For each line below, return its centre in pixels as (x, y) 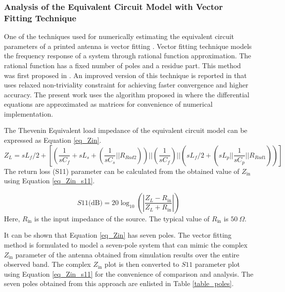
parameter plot (217, 264)
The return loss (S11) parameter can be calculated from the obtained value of (122, 171)
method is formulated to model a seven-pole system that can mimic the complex (126, 245)
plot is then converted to (142, 264)
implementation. (29, 113)
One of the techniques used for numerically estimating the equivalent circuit (119, 36)
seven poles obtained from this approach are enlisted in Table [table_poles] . (119, 283)
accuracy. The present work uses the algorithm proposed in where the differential (127, 94)
